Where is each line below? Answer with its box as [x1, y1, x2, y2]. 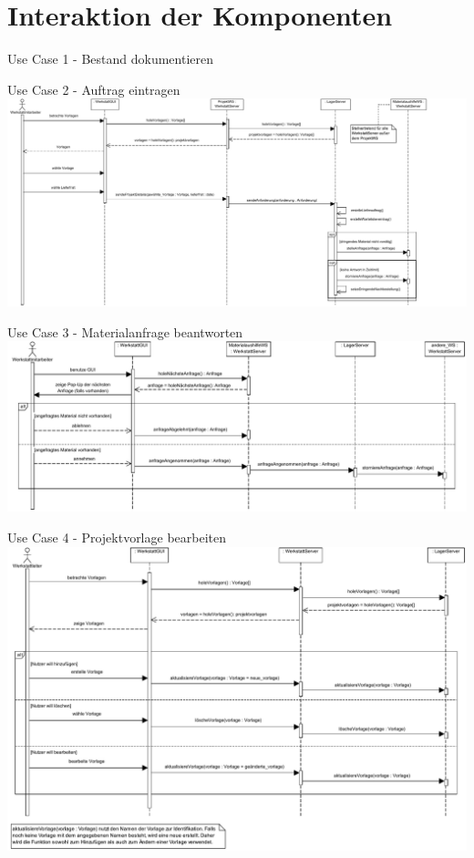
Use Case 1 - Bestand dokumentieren [7, 49, 213, 68]
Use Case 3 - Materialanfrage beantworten [7, 322, 243, 341]
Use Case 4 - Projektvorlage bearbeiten [7, 528, 227, 546]
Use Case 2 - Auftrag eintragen [7, 79, 180, 98]
